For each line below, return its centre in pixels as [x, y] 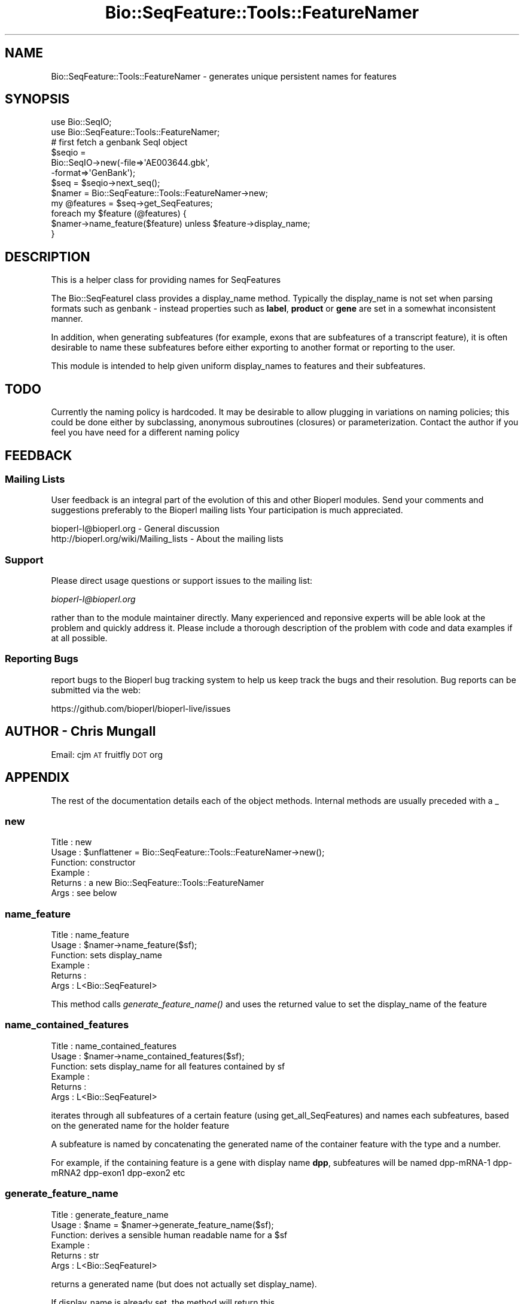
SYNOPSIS [37, 99]
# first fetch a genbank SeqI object [119, 142]
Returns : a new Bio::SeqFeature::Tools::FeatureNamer [158, 883]
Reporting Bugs [42, 659]
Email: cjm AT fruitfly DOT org [107, 754]
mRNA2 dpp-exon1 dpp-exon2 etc [118, 1172]
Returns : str [75, 1255]
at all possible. [79, 638]
